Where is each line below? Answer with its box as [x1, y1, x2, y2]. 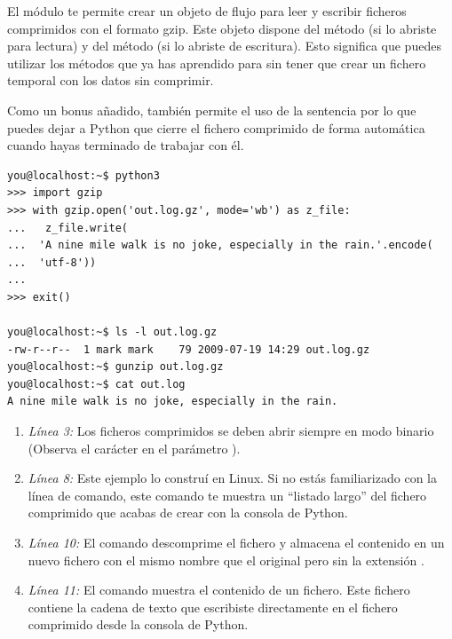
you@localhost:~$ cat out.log [7, 377, 186, 390]
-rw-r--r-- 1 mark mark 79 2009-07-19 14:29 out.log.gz [7, 343, 370, 356]
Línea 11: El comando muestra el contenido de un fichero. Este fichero [28, 580, 410, 599]
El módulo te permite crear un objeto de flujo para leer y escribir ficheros [7, 2, 407, 20]
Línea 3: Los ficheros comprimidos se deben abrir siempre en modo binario [28, 422, 434, 440]
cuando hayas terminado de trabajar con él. [7, 136, 244, 154]
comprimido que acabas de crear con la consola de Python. [28, 503, 348, 522]
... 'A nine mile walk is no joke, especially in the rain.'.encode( [7, 239, 433, 252]
